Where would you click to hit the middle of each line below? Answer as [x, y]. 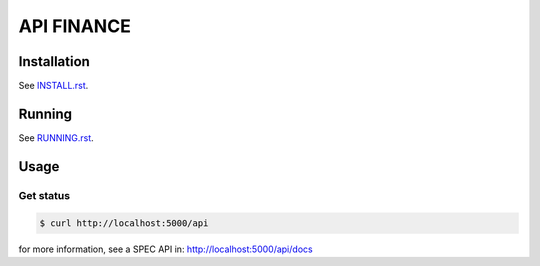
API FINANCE [75, 26]
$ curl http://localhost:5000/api [124, 223]
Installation [54, 61]
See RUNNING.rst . [56, 137]
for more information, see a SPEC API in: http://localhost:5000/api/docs [166, 249]
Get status [44, 195]
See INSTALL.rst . [53, 86]
